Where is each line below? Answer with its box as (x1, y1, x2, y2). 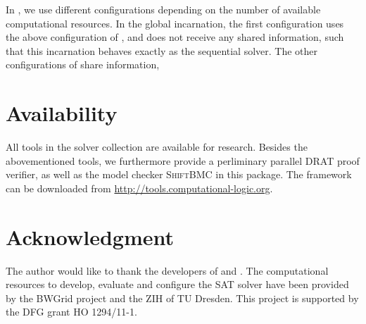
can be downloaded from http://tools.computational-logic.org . (6, 180, 273, 195)
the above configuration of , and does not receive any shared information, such (6, 30, 344, 44)
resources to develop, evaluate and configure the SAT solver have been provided (6, 277, 349, 292)
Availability (6, 99, 118, 127)
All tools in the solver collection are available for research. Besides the (6, 139, 308, 154)
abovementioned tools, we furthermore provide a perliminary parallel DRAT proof (6, 153, 360, 168)
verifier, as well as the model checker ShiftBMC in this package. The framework (6, 167, 352, 182)
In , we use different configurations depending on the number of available (6, 2, 321, 16)
